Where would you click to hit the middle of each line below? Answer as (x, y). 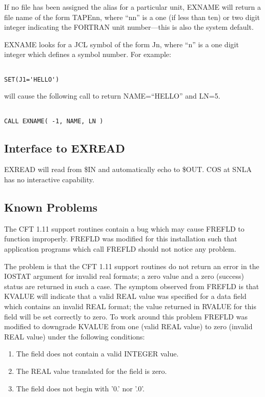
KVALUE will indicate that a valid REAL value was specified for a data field (125, 296)
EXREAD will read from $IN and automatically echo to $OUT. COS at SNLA (128, 169)
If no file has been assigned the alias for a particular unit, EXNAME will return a (133, 7)
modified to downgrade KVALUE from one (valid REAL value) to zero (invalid (128, 326)
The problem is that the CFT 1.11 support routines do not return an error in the (132, 266)
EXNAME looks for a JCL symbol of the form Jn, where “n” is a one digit (121, 44)
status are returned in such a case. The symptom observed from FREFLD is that (132, 286)
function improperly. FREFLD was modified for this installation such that (121, 239)
